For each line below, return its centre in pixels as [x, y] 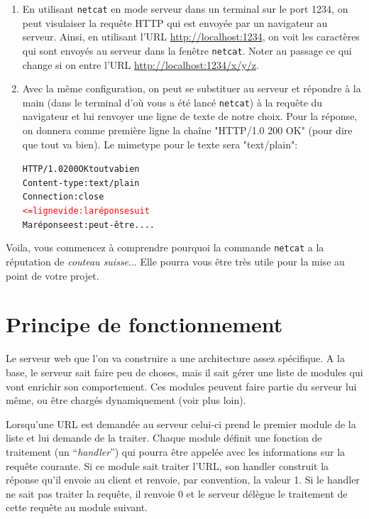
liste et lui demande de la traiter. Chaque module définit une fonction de [164, 438]
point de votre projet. [53, 275]
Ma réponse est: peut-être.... [88, 225]
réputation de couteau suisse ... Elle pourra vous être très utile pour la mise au [175, 262]
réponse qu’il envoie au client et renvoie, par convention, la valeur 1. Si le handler [183, 480]
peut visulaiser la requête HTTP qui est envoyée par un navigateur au [175, 22]
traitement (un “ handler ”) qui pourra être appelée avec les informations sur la [176, 451]
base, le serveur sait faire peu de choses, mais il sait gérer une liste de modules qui [184, 372]
